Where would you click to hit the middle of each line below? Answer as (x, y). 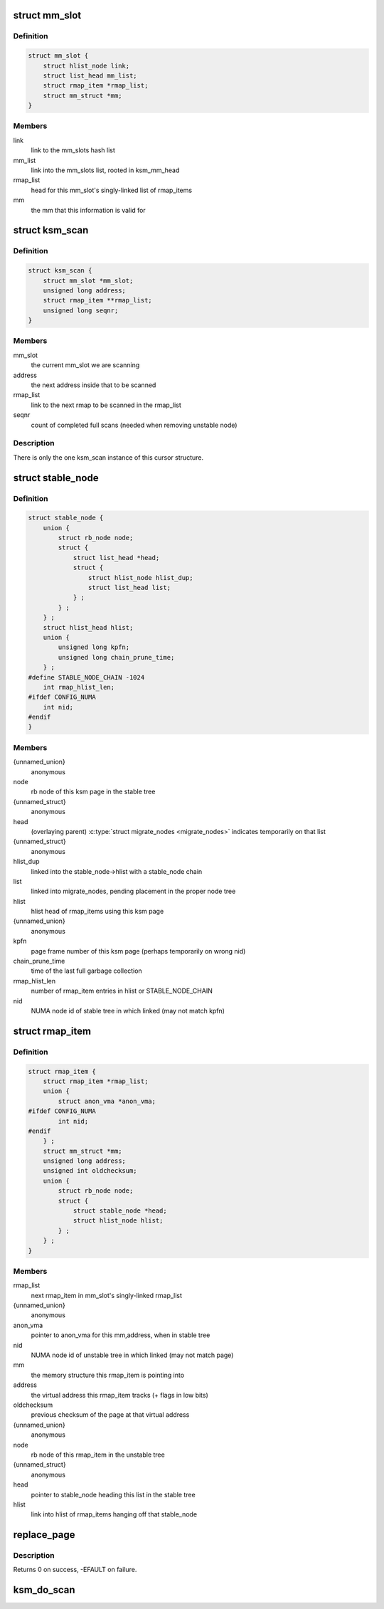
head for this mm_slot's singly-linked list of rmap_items (111, 190)
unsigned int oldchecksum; (90, 1171)
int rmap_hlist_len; (79, 687)
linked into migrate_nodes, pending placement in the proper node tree (133, 891)
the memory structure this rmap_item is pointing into (108, 1375)
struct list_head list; (129, 588)
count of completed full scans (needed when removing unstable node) (134, 425)
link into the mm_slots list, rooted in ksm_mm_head (105, 170)
